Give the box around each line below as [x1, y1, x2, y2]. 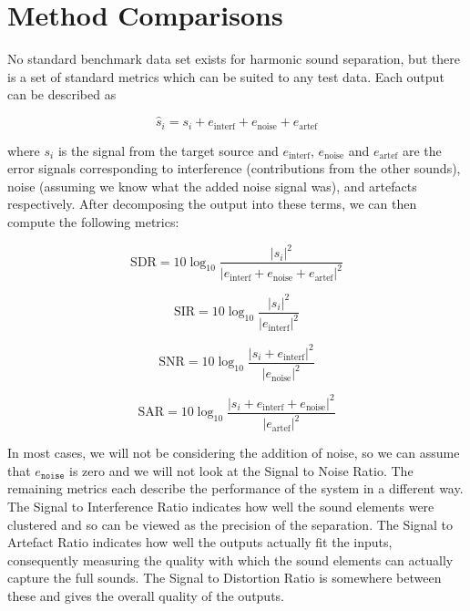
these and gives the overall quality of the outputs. [7, 585, 284, 605]
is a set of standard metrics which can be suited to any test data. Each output [7, 67, 444, 86]
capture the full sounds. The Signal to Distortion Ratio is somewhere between [7, 568, 442, 587]
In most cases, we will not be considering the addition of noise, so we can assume [7, 443, 460, 462]
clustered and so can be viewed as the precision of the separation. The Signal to [7, 514, 453, 533]
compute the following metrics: [7, 212, 179, 231]
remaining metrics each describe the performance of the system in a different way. [7, 479, 464, 498]
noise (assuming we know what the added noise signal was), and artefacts [7, 176, 417, 195]
